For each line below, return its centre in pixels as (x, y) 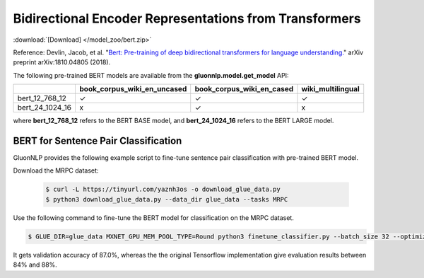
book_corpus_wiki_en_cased (244, 89)
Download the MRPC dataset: (56, 170)
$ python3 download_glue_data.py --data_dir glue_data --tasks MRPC (167, 199)
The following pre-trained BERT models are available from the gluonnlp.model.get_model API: (151, 75)
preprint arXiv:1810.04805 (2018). (62, 62)
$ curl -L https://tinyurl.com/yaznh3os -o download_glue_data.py (163, 190)
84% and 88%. (35, 265)
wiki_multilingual (330, 89)
